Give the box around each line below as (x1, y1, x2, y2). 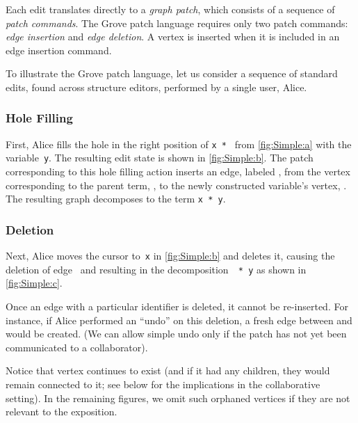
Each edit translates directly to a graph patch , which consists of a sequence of (6, 2, 335, 16)
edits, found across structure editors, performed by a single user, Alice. (6, 79, 307, 94)
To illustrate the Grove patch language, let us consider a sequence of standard (6, 66, 338, 81)
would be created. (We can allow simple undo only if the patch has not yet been (6, 326, 347, 341)
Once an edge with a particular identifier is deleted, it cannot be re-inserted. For (6, 299, 348, 314)
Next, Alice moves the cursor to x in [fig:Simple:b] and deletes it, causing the (6, 248, 335, 263)
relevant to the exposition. (6, 404, 117, 419)
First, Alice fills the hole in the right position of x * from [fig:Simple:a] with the (6, 136, 352, 151)
